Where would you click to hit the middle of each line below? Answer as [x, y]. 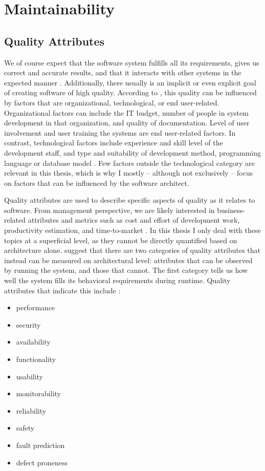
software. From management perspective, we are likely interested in [109, 210]
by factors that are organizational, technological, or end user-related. [112, 102]
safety [25, 428]
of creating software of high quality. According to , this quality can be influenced [130, 92]
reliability [31, 410]
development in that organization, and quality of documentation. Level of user [127, 123]
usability [30, 376]
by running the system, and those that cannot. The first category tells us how [126, 270]
